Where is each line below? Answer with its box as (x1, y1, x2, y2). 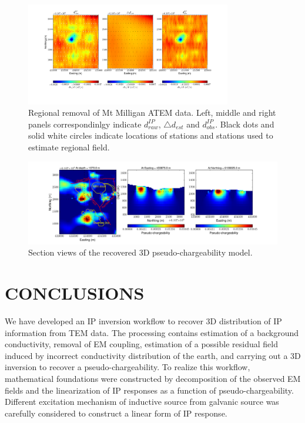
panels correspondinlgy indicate (28, 117, 142, 130)
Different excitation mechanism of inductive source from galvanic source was (5, 395, 279, 408)
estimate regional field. (28, 140, 110, 153)
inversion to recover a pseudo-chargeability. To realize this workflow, (5, 361, 250, 373)
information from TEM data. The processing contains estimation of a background (5, 326, 299, 338)
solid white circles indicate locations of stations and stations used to (28, 129, 273, 142)
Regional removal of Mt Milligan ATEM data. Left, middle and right (28, 106, 276, 119)
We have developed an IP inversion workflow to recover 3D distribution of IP (5, 315, 282, 327)
